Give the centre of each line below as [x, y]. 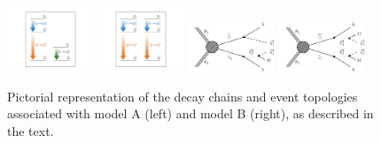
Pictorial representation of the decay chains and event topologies [183, 96]
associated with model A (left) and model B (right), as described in [190, 113]
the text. [31, 130]
